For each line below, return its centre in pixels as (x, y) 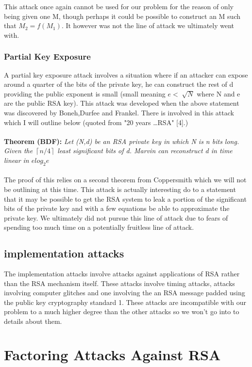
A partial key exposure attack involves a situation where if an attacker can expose (126, 74)
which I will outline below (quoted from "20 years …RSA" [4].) (96, 122)
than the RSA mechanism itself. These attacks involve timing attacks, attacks (119, 283)
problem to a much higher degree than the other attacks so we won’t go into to (122, 311)
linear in (17, 160)
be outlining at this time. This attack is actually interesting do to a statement (120, 189)
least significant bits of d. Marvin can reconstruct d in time (145, 151)
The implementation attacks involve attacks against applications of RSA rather (122, 274)
